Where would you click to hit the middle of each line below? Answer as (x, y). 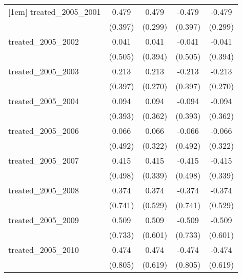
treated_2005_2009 (44, 220)
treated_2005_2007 (44, 160)
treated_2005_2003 (44, 71)
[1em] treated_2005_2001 (55, 12)
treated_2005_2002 (44, 41)
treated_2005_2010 (44, 250)
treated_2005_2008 (44, 190)
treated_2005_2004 (44, 101)
